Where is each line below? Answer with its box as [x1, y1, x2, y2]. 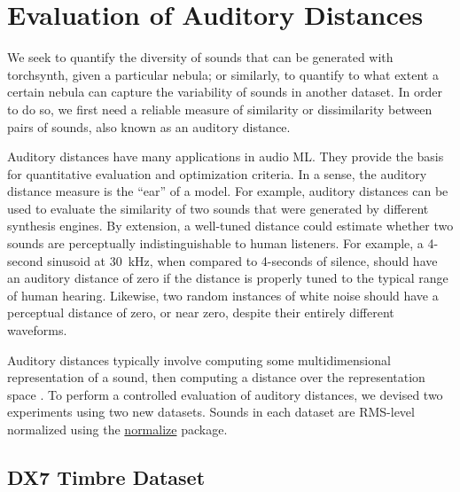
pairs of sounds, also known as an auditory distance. [7, 117, 291, 136]
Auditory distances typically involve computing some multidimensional [7, 350, 391, 369]
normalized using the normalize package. [7, 420, 228, 438]
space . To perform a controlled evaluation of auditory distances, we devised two [7, 385, 443, 403]
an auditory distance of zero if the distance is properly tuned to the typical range [7, 269, 448, 287]
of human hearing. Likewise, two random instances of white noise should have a [7, 285, 439, 304]
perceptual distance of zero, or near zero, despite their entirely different [7, 303, 394, 322]
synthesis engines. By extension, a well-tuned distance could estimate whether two [7, 216, 454, 235]
